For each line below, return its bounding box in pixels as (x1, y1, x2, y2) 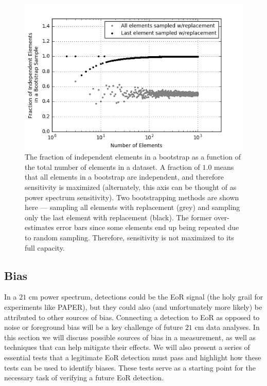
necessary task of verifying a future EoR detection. (4, 372, 164, 383)
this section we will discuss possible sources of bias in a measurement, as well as (4, 331, 256, 342)
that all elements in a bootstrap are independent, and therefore (25, 171, 224, 182)
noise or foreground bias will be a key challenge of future (4, 322, 183, 332)
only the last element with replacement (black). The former (25, 212, 212, 222)
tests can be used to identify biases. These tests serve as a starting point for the (4, 362, 256, 373)
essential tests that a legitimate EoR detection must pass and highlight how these (4, 352, 261, 362)
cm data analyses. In (194, 322, 260, 332)
